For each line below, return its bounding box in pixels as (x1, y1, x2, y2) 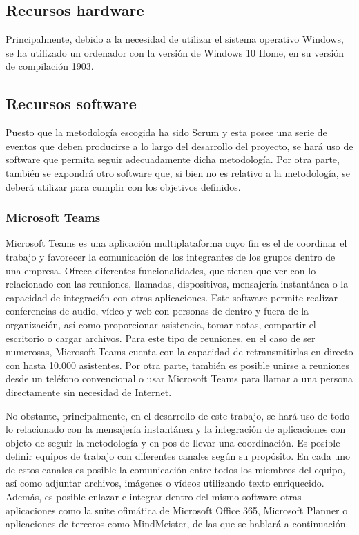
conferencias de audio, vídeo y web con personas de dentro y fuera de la (6, 303, 309, 318)
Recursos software (6, 93, 137, 114)
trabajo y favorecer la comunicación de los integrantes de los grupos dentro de (6, 249, 336, 263)
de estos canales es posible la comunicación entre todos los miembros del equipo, (6, 462, 345, 476)
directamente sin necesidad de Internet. (6, 384, 172, 399)
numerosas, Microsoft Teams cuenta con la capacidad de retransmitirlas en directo (6, 344, 353, 359)
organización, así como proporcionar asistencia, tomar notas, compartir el (6, 317, 316, 331)
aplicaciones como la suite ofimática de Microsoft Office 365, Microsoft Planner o (6, 503, 348, 517)
